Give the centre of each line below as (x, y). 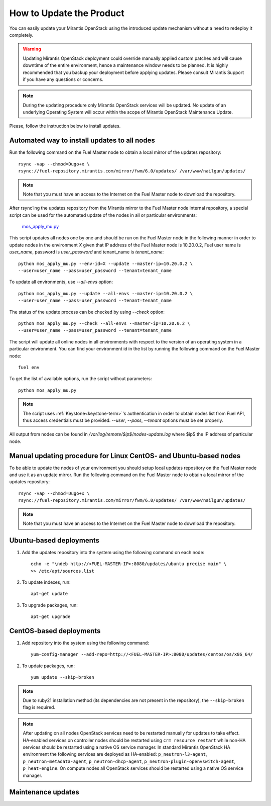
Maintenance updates (44, 792)
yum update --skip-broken (63, 677)
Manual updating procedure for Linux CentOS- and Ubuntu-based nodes (125, 456)
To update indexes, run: (46, 582)
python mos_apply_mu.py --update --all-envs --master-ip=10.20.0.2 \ (106, 293)
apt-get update (49, 594)
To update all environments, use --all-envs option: (61, 282)
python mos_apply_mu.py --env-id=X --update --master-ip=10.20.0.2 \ (106, 263)
